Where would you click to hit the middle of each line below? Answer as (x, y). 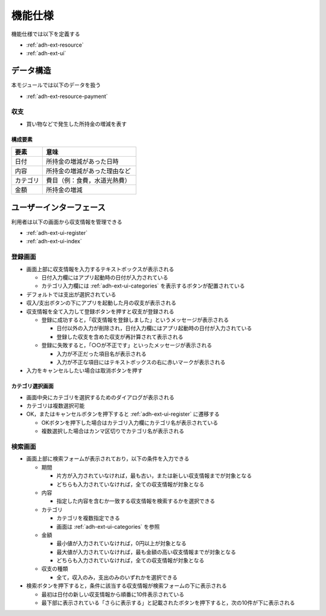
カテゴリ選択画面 (32, 386)
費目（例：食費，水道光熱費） (88, 180)
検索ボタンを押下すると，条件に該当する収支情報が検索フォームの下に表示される (127, 586)
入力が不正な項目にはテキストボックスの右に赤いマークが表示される (141, 362)
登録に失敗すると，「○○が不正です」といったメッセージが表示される (127, 346)
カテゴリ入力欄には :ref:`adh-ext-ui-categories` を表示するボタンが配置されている (143, 286)
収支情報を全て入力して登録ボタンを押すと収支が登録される (100, 311)
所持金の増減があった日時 (82, 162)
